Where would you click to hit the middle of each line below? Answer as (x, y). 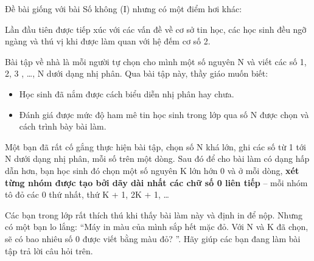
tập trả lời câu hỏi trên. (49, 250)
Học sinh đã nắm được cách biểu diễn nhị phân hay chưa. (127, 93)
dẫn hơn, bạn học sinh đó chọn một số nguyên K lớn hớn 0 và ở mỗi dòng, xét (152, 170)
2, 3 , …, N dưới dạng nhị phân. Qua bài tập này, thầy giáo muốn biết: (137, 73)
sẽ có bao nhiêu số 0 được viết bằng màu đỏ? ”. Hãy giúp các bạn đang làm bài (153, 238)
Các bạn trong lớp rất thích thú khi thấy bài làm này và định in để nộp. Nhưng (154, 214)
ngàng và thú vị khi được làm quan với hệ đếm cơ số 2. (108, 41)
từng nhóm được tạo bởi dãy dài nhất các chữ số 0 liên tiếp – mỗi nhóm (156, 182)
